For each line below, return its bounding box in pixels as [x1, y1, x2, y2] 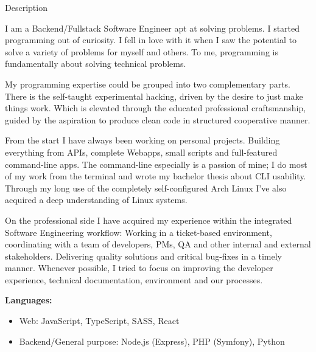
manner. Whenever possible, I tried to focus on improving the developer [5, 261, 273, 274]
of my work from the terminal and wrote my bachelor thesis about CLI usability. [5, 170, 306, 182]
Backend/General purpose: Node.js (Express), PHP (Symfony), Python [19, 334, 285, 347]
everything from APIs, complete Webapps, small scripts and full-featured [5, 145, 278, 158]
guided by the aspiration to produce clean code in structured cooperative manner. [5, 113, 311, 126]
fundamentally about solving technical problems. [5, 57, 186, 70]
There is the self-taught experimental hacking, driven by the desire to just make [5, 89, 303, 102]
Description [5, 1, 47, 13]
